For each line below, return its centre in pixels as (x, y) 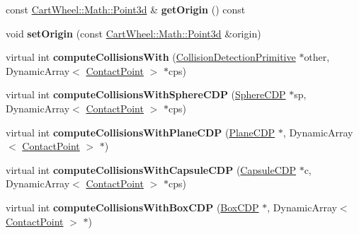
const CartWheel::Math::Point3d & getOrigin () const (126, 9)
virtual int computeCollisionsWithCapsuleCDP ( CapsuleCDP (151, 169)
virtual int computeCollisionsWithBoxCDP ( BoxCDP (132, 207)
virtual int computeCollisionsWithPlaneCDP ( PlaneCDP (141, 132)
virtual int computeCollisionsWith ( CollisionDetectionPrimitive (151, 57)
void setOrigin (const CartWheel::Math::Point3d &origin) (133, 33)
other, (317, 57)
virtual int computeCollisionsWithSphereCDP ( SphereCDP (146, 94)
